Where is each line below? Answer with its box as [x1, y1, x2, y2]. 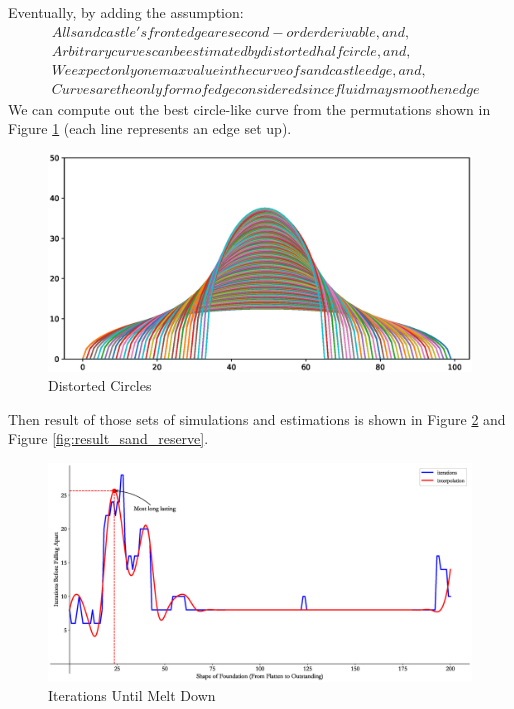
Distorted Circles [48, 375, 152, 396]
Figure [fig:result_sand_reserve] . [8, 428, 209, 449]
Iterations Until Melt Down [48, 685, 216, 706]
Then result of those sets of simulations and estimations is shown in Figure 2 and [8, 408, 506, 429]
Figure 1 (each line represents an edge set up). [8, 118, 292, 139]
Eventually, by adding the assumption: [8, 2, 244, 22]
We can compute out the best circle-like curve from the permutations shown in [8, 98, 491, 119]
